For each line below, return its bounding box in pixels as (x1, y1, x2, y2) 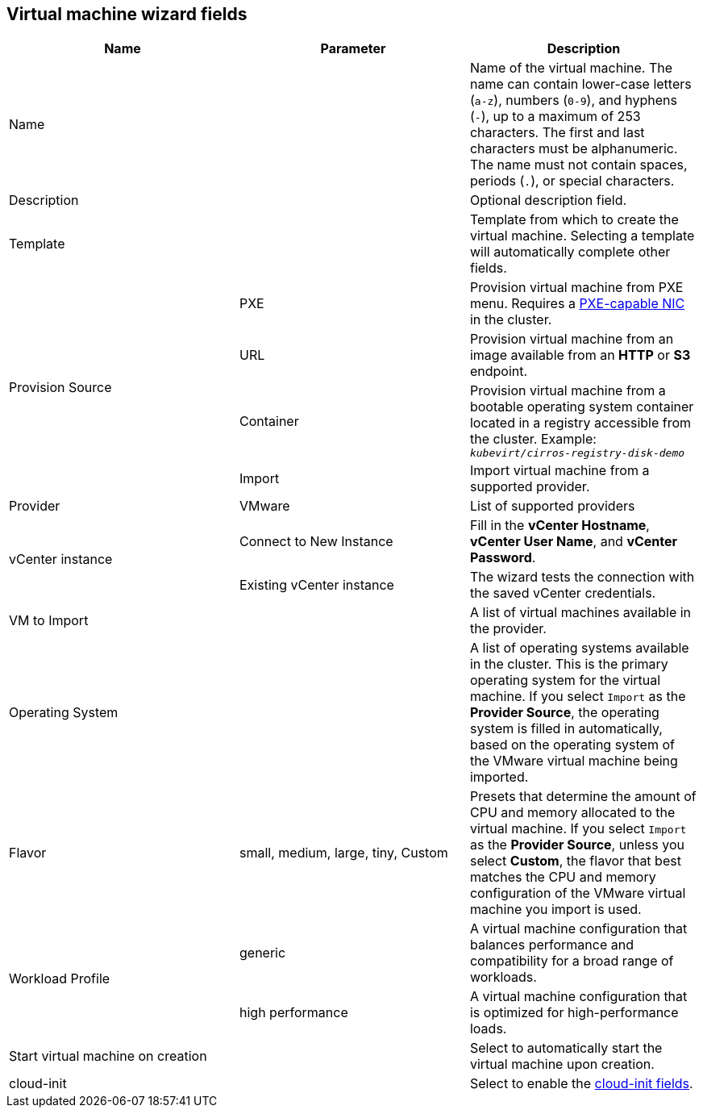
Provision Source (9, 378, 112, 395)
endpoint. (469, 363, 528, 380)
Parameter (320, 40, 386, 57)
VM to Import (9, 612, 89, 629)
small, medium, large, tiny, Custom (239, 845, 448, 862)
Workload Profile (9, 970, 110, 987)
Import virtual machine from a (469, 462, 650, 479)
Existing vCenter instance (239, 577, 394, 594)
